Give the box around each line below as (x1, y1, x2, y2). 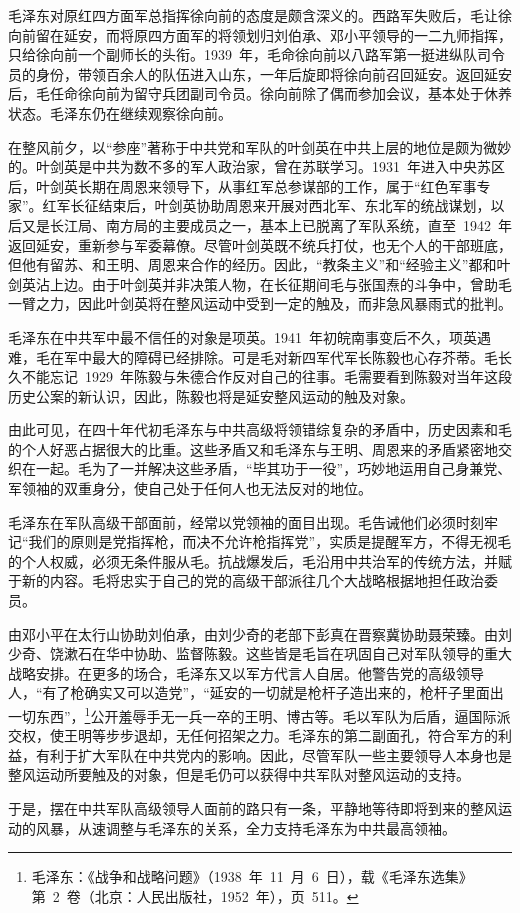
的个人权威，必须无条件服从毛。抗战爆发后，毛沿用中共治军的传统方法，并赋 (8, 550, 512, 571)
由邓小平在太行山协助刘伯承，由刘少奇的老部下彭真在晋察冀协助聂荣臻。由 (8, 623, 498, 644)
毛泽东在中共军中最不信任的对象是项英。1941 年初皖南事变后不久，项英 (8, 326, 477, 347)
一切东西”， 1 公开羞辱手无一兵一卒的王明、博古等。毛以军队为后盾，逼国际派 (8, 703, 511, 726)
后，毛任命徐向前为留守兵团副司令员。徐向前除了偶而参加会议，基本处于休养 (8, 83, 512, 104)
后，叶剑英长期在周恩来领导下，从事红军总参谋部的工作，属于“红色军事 (8, 175, 477, 196)
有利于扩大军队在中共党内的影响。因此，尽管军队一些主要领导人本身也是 (35, 744, 512, 765)
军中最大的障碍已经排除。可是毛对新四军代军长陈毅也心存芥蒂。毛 (63, 346, 498, 367)
